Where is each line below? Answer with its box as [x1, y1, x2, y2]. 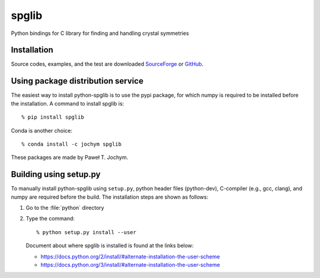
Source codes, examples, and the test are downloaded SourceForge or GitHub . [11, 60, 204, 68]
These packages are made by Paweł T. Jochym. [11, 154, 129, 161]
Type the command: [25, 215, 75, 222]
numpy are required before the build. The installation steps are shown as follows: [11, 193, 209, 200]
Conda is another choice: [11, 127, 72, 134]
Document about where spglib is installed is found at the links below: [25, 242, 194, 249]
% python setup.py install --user [36, 229, 136, 235]
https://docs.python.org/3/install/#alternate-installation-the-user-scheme [40, 261, 220, 268]
